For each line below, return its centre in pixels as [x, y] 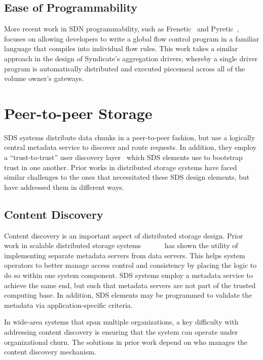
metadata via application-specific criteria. [68, 305]
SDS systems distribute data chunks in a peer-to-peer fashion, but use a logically [130, 137]
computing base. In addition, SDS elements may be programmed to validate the [128, 295]
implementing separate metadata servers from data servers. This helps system [125, 255]
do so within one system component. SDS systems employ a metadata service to [128, 275]
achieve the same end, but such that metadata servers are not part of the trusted [130, 285]
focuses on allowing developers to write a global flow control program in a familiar [132, 38]
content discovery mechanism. [50, 352]
